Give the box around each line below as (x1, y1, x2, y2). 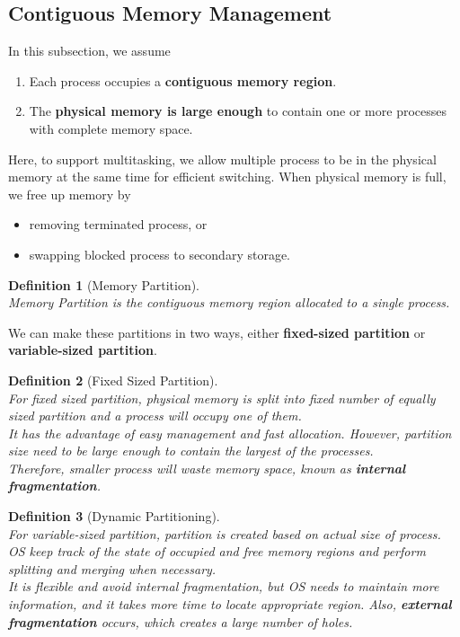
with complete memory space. (29, 119, 193, 137)
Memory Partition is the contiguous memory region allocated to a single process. (8, 293, 450, 312)
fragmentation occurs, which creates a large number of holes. (8, 612, 353, 631)
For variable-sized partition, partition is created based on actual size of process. (8, 524, 441, 543)
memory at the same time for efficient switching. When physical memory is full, (8, 167, 447, 186)
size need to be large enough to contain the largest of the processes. (8, 441, 374, 460)
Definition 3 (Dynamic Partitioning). (8, 507, 220, 526)
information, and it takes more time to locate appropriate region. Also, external (8, 595, 452, 614)
